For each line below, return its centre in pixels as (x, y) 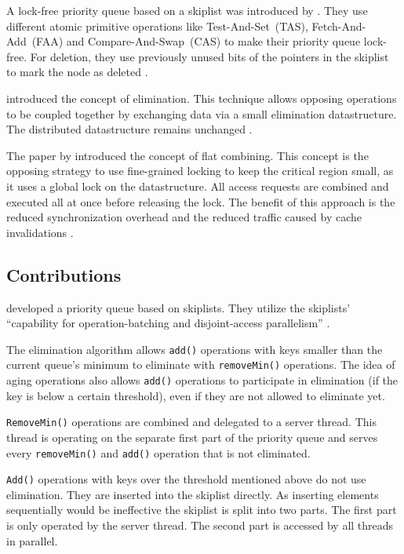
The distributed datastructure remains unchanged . (129, 129)
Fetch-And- (339, 26)
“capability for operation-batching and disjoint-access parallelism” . (168, 323)
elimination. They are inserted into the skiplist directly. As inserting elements (193, 494)
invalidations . (40, 232)
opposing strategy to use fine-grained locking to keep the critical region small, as (200, 171)
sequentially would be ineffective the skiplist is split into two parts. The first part (202, 510)
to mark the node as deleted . (77, 72)
